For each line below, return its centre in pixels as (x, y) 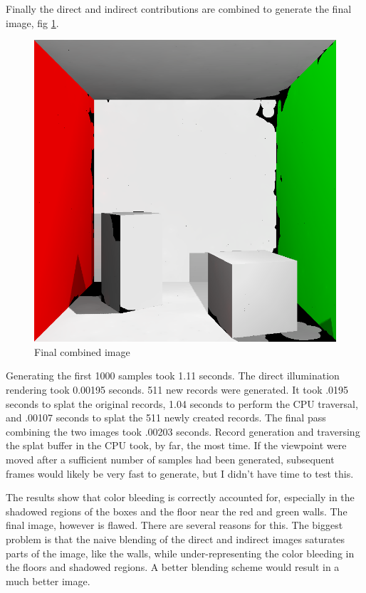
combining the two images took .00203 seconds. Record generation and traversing (183, 431)
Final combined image (82, 351)
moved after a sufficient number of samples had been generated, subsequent (170, 459)
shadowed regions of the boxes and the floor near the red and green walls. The (177, 511)
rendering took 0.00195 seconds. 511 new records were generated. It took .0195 (177, 389)
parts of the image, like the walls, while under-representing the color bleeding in (180, 553)
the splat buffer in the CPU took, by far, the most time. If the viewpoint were (176, 445)
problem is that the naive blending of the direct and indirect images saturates (176, 539)
